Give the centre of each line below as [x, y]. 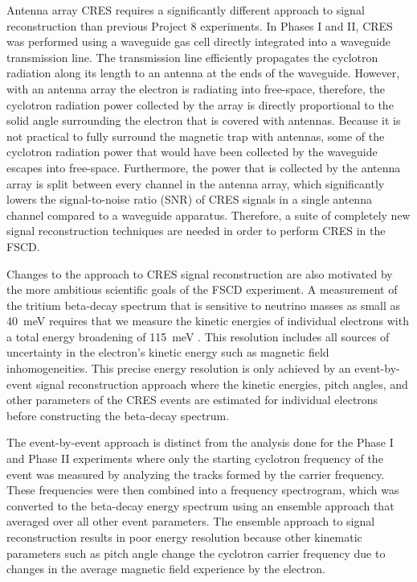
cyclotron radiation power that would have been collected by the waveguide [192, 152]
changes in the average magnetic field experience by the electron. [166, 569]
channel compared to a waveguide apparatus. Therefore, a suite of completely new [208, 215]
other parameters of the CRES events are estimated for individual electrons [192, 400]
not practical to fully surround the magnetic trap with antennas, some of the [196, 136]
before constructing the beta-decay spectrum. [118, 415]
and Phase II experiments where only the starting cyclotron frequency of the [195, 458]
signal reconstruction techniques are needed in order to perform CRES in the [196, 231]
